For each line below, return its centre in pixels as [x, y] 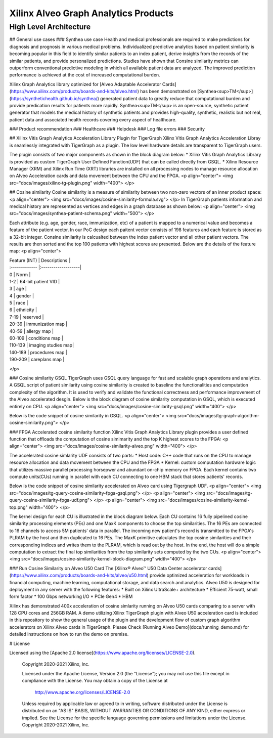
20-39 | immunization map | [38, 324]
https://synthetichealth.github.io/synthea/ [54, 98]
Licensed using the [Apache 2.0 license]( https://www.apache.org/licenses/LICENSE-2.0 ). [102, 653]
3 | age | [18, 289]
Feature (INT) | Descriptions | [40, 260]
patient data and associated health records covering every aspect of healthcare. [93, 119]
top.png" [18, 507]
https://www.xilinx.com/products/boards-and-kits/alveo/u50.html [79, 575]
